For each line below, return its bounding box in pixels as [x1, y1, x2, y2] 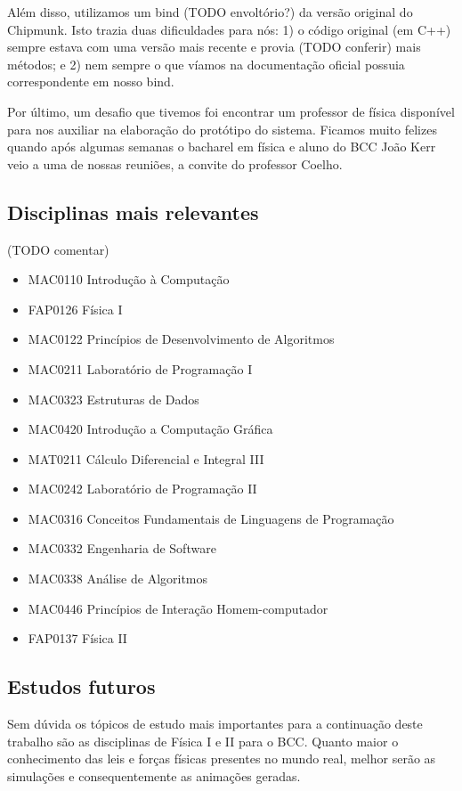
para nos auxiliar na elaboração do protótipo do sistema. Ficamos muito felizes [7, 119, 437, 138]
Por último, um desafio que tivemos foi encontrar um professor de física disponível [7, 102, 455, 120]
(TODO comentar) [7, 240, 109, 258]
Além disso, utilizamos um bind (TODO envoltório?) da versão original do [7, 3, 413, 20]
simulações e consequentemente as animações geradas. [7, 766, 301, 785]
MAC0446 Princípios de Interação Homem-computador [28, 599, 328, 617]
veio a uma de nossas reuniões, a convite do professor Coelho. [7, 154, 343, 173]
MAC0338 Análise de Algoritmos [28, 569, 208, 588]
